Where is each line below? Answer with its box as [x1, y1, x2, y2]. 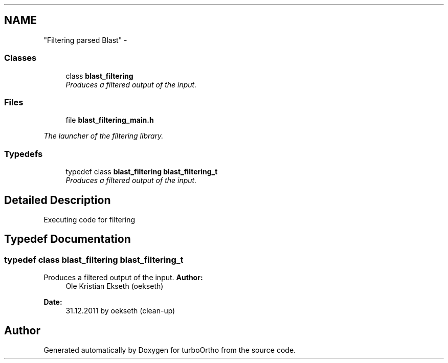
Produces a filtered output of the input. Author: [43, 273, 203, 282]
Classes [4, 53, 37, 63]
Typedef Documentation [4, 233, 131, 246]
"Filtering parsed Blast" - [43, 35, 127, 44]
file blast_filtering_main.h [65, 116, 154, 125]
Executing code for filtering [43, 215, 136, 224]
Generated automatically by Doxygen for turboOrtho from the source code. [43, 346, 296, 354]
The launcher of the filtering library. [43, 131, 164, 141]
